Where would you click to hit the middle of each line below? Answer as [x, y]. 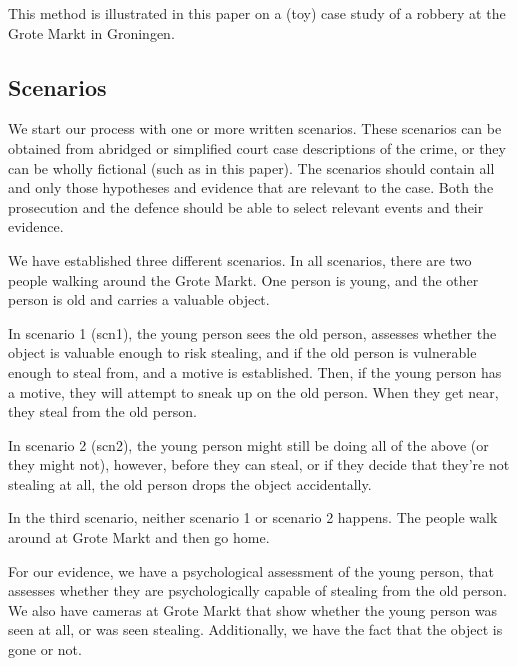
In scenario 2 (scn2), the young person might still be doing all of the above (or [248, 444]
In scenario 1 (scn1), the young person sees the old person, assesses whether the [252, 332]
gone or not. [45, 649]
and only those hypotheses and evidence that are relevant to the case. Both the [251, 187]
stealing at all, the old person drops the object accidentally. [190, 483]
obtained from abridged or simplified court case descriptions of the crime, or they [257, 147]
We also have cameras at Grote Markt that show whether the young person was [253, 609]
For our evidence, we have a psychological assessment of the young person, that [251, 570]
